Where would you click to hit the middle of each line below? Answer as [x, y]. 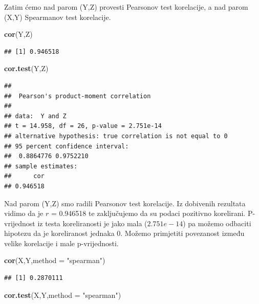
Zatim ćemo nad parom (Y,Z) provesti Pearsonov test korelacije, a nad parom [126, 7]
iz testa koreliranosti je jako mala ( [92, 223]
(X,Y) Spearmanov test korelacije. [58, 17]
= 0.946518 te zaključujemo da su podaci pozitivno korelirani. [148, 213]
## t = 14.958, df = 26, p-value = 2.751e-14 [83, 126]
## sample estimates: [41, 166]
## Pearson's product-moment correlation [78, 96]
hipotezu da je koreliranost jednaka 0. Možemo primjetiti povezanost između [124, 233]
